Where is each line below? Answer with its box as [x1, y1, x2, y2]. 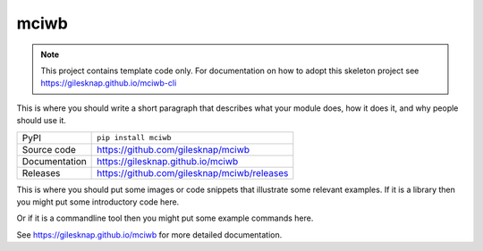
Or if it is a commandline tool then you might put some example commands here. [16, 213, 314, 223]
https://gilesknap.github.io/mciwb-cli [40, 78, 177, 88]
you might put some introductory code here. [16, 197, 180, 207]
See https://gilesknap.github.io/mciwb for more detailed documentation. [16, 229, 283, 240]
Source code [21, 143, 76, 155]
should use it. [16, 115, 67, 126]
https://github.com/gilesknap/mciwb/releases [97, 166, 289, 179]
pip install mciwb [97, 133, 172, 142]
